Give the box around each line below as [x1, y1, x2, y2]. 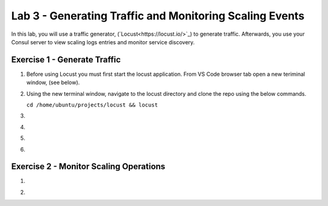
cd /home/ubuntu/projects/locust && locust [26, 102, 158, 108]
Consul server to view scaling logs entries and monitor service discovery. [11, 38, 195, 45]
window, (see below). [26, 79, 80, 86]
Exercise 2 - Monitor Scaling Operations [11, 161, 166, 172]
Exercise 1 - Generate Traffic [11, 55, 121, 65]
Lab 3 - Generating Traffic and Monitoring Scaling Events [11, 9, 305, 22]
